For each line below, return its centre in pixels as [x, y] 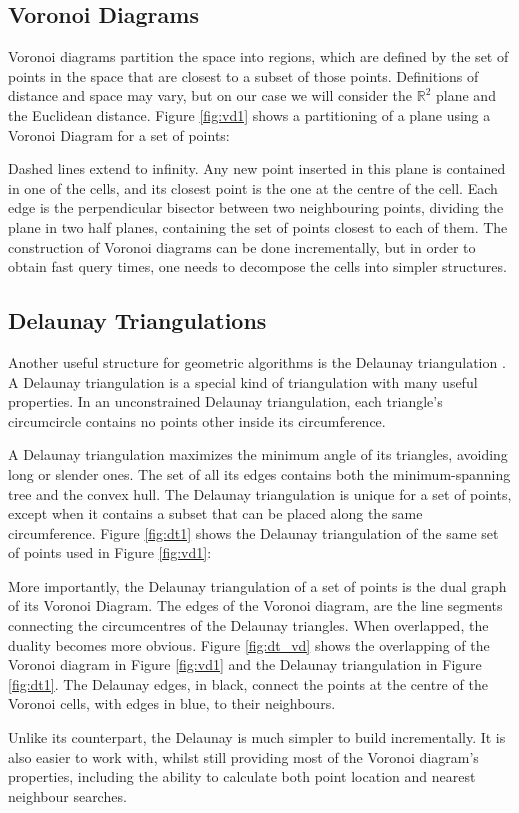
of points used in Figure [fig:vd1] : [110, 552]
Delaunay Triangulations [137, 320]
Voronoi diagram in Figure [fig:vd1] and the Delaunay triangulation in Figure [245, 664]
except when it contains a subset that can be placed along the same [215, 513]
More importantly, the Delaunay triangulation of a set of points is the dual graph [257, 585]
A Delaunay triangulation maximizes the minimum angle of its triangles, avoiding [258, 454]
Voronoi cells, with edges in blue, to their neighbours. [172, 703]
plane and [466, 95]
